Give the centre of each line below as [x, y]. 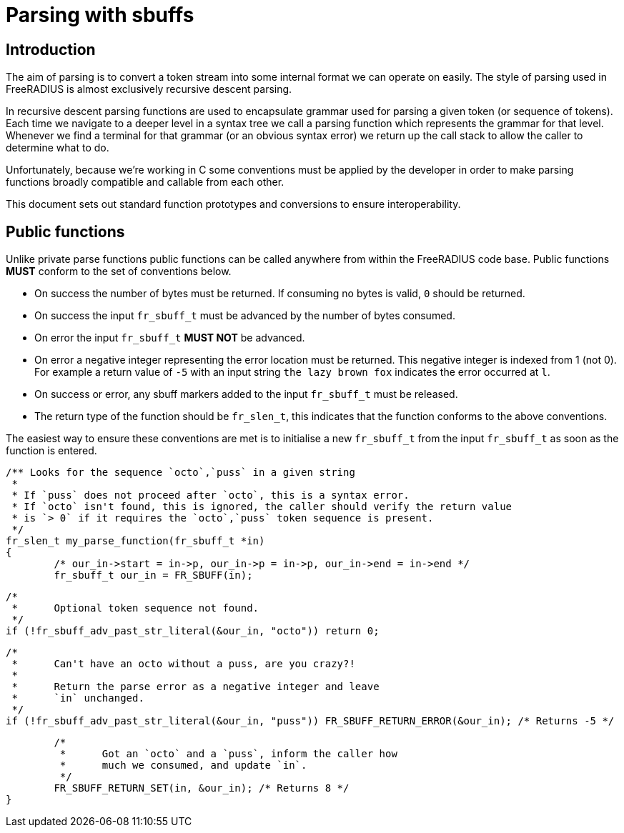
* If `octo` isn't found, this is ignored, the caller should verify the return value [262, 507]
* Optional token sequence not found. [135, 608]
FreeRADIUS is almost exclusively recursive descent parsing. [149, 89]
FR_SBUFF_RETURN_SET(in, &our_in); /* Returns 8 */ [202, 788]
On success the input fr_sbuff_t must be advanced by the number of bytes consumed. [245, 316]
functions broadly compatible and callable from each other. [145, 182]
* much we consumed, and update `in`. [183, 765]
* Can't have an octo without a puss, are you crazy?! [183, 664]
